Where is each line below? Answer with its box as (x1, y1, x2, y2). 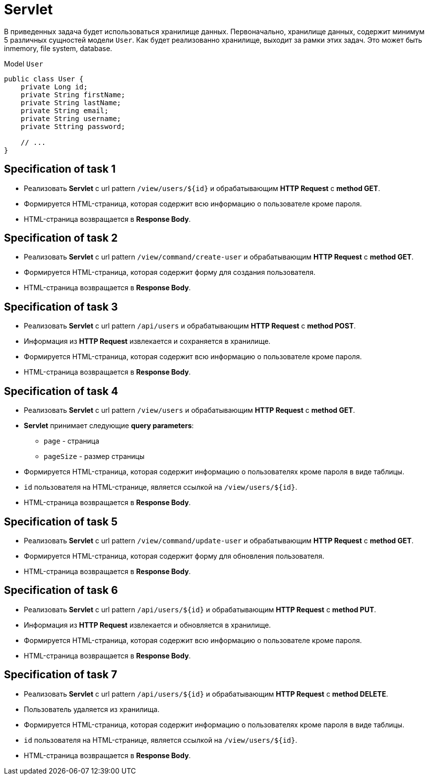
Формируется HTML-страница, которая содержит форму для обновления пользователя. (24, 551, 324, 560)
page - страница (44, 437, 100, 446)
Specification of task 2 (4, 232, 118, 245)
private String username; (20, 114, 122, 123)
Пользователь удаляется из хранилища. (24, 705, 160, 714)
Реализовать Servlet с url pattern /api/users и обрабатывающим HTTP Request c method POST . (24, 322, 356, 330)
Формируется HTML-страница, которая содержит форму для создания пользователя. (24, 268, 315, 277)
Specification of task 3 (4, 300, 118, 313)
